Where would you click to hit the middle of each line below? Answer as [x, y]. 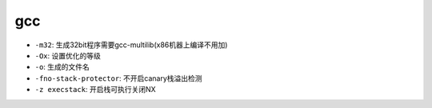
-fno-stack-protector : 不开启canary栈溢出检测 [119, 78]
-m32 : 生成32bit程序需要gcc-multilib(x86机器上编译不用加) [131, 45]
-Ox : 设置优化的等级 [68, 55]
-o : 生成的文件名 [62, 67]
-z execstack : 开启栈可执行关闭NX [95, 90]
